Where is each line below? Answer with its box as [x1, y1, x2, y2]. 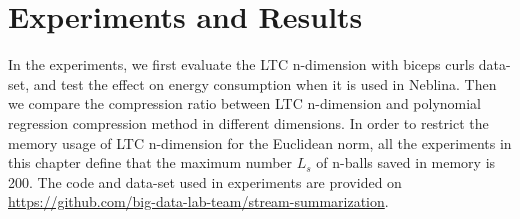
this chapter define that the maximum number [8, 152, 293, 173]
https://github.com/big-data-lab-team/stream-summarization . [8, 191, 389, 212]
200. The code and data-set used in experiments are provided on [8, 171, 402, 192]
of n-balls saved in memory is [316, 152, 496, 173]
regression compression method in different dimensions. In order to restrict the [8, 112, 489, 133]
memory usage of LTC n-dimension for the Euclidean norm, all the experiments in [8, 132, 512, 153]
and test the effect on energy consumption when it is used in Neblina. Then [33, 73, 497, 94]
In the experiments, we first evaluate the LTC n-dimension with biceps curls [8, 54, 475, 75]
